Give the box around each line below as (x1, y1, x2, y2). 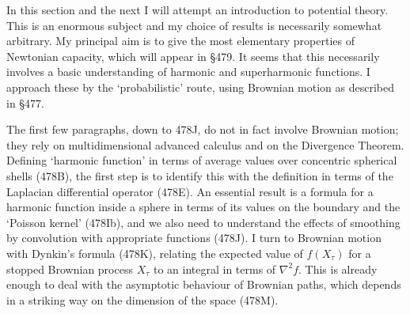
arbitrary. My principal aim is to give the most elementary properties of (6, 32, 355, 49)
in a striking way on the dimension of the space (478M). (6, 291, 279, 308)
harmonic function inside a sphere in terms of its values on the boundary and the (6, 199, 401, 215)
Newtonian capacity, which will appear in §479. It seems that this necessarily (6, 47, 380, 64)
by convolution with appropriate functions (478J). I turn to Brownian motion (6, 229, 382, 246)
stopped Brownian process (6, 260, 133, 277)
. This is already (298, 260, 378, 277)
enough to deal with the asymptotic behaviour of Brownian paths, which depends (6, 276, 401, 293)
